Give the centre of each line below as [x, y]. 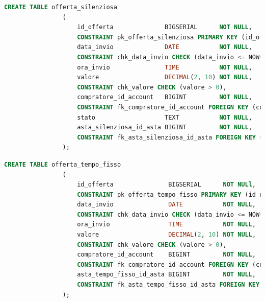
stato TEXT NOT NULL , [165, 117]
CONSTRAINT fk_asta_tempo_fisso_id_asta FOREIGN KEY [168, 285]
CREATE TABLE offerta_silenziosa [61, 7]
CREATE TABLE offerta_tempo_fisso [63, 164]
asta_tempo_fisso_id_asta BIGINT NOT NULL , [166, 275]
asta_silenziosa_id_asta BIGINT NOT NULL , [165, 127]
